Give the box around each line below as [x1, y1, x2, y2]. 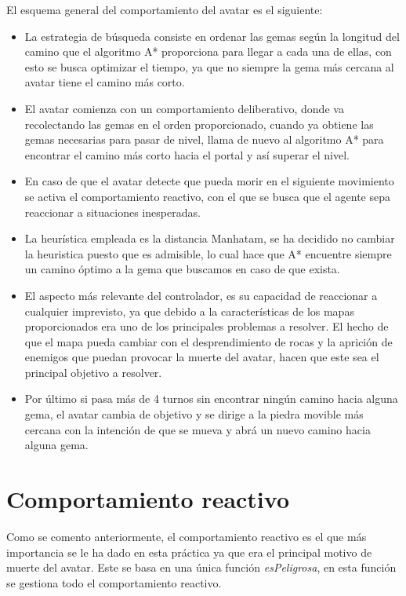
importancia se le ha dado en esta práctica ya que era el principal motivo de [6, 543, 372, 560]
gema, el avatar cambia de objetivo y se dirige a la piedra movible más [24, 406, 364, 422]
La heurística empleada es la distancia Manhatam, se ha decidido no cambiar [24, 230, 395, 247]
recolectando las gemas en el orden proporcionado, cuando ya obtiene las [24, 115, 374, 132]
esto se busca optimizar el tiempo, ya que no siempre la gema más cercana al [24, 58, 394, 75]
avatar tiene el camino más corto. [24, 74, 185, 90]
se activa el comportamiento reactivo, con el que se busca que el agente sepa [24, 188, 390, 204]
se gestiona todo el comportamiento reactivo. [6, 574, 222, 591]
